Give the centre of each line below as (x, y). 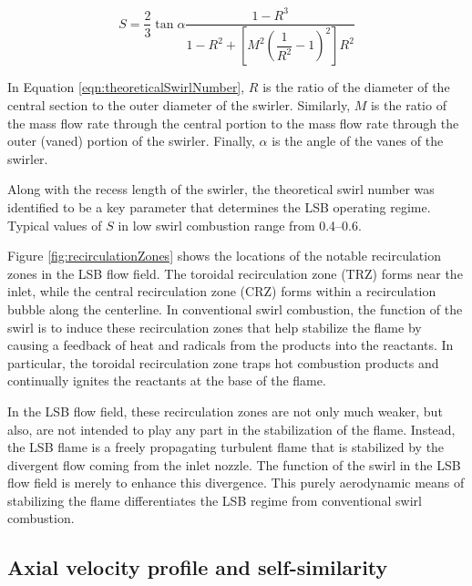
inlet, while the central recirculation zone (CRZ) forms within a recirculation (222, 291)
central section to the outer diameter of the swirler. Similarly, (179, 105)
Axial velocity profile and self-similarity (198, 567)
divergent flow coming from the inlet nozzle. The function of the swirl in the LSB (234, 464)
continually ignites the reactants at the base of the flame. (167, 380)
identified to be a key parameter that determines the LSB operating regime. (219, 206)
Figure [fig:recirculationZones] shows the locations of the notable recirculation (224, 256)
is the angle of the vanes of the (358, 141)
